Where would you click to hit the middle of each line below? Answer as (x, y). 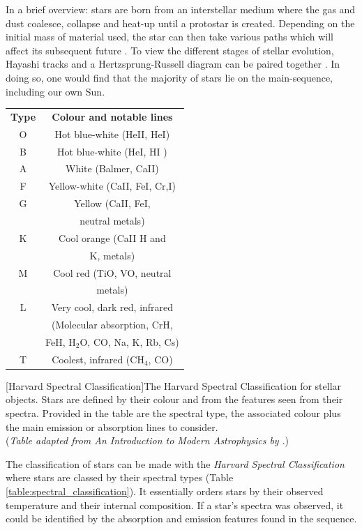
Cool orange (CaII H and (112, 237)
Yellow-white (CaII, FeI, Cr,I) (112, 186)
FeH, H (61, 341)
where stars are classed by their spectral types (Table (120, 477)
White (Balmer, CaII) (112, 168)
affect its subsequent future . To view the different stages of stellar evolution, (170, 50)
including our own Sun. (55, 91)
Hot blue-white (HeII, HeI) (112, 134)
